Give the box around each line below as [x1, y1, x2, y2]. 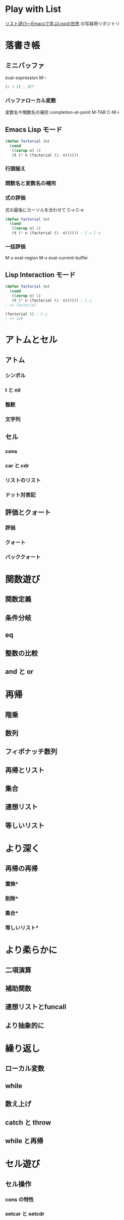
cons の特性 [5, 1196, 34, 1203]
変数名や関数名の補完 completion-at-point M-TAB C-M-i [5, 109, 120, 115]
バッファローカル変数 [5, 97, 56, 104]
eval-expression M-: [5, 75, 47, 81]
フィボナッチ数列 [5, 747, 58, 756]
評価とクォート [5, 508, 51, 517]
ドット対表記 [5, 491, 36, 498]
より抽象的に [5, 1021, 45, 1029]
